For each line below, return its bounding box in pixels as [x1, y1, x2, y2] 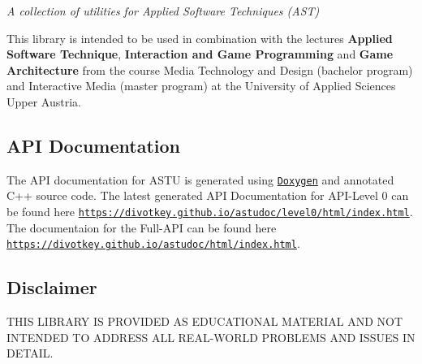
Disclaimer [6, 275, 97, 300]
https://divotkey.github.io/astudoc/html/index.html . [6, 235, 300, 252]
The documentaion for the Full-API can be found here [6, 219, 277, 236]
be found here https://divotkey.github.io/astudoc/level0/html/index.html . [6, 203, 413, 220]
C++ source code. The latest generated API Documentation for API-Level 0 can [6, 187, 409, 204]
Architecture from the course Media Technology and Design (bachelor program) [6, 61, 413, 78]
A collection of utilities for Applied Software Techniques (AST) [6, 2, 320, 19]
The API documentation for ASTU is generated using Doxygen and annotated [6, 171, 394, 188]
